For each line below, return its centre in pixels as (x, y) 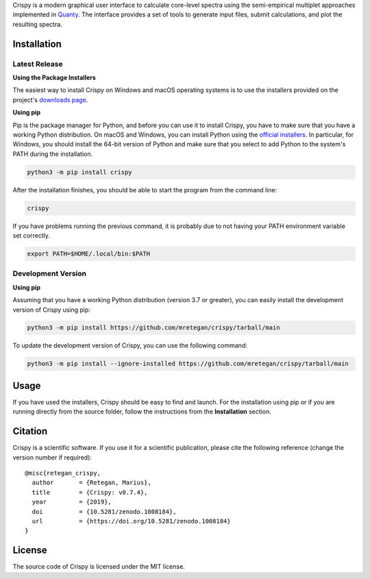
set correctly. (32, 236)
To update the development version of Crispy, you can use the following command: (130, 345)
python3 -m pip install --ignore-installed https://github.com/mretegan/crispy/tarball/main (188, 364)
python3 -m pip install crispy (80, 172)
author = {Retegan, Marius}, (92, 483)
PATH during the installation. (53, 154)
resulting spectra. (38, 24)
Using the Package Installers (54, 77)
